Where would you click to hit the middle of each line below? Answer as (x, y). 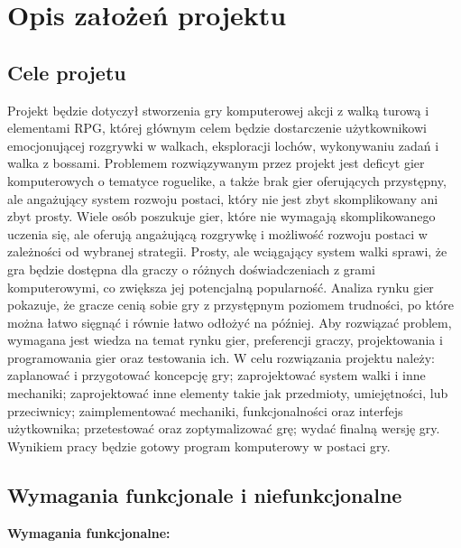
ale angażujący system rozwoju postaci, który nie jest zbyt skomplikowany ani (223, 198)
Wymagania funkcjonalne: (89, 532)
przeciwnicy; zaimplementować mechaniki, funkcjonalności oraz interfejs (205, 410)
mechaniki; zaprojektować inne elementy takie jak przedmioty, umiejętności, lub (228, 393)
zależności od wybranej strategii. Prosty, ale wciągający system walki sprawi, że (227, 251)
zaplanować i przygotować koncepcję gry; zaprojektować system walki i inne (217, 375)
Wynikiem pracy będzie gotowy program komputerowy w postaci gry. (199, 446)
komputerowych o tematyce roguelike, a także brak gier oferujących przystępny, (227, 180)
